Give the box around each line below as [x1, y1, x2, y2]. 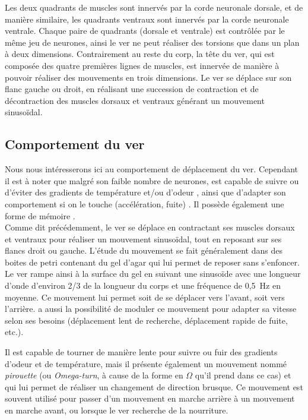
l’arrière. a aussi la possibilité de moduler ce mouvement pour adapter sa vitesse [5, 302, 297, 315]
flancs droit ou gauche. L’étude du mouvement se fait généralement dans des [5, 244, 282, 257]
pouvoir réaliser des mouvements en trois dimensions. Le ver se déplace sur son [5, 71, 292, 83]
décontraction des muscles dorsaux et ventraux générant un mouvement [5, 94, 265, 106]
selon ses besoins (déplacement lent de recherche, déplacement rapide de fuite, [5, 314, 288, 326]
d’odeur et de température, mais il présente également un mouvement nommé [5, 357, 287, 370]
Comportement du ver [5, 135, 145, 153]
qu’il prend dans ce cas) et [195, 369, 291, 381]
